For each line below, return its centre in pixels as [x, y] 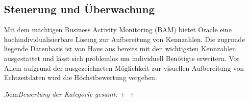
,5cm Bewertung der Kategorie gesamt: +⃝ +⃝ [70, 93]
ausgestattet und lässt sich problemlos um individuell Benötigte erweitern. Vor [122, 58]
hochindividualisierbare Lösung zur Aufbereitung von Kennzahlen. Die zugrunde [124, 39]
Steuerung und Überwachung [79, 9]
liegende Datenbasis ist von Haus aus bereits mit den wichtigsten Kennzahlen [120, 49]
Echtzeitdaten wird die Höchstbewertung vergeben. [81, 77]
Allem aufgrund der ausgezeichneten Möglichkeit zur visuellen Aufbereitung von [124, 68]
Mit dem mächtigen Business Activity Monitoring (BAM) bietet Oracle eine [118, 30]
